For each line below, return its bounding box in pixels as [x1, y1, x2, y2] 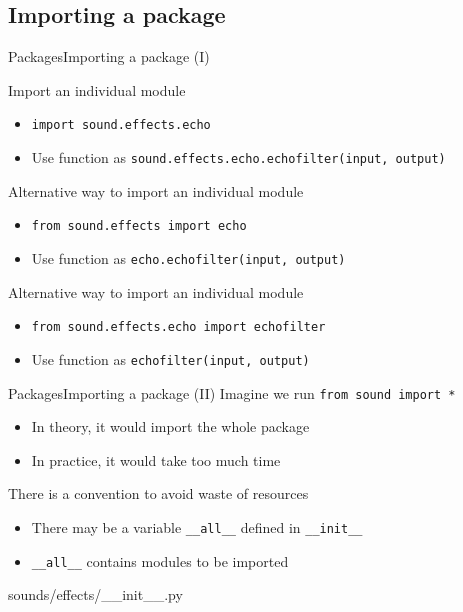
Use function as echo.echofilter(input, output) [31, 247, 346, 268]
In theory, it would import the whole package [31, 416, 310, 437]
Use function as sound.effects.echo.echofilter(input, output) [31, 147, 446, 168]
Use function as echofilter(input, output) [31, 348, 310, 369]
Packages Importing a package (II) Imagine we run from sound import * [8, 382, 456, 403]
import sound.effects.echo [31, 118, 211, 133]
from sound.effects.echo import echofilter [31, 320, 326, 335]
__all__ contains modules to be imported [31, 550, 289, 571]
